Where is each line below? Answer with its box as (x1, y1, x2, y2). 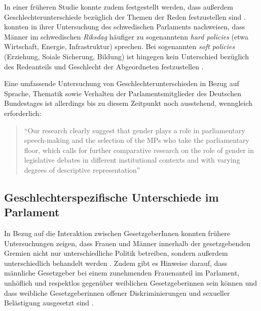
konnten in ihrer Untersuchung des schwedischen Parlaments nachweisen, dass (4, 21, 245, 32)
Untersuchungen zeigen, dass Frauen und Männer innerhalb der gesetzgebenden (4, 238, 251, 248)
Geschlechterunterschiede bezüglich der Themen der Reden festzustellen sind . (4, 11, 246, 22)
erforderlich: (4, 107, 42, 118)
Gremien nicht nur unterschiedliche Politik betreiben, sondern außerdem (4, 248, 228, 258)
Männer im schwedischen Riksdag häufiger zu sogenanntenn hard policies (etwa (4, 31, 248, 42)
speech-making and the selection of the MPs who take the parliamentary (24, 135, 250, 145)
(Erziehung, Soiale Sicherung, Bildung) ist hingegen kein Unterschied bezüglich (4, 51, 249, 61)
